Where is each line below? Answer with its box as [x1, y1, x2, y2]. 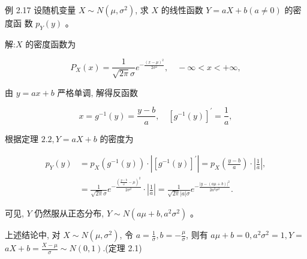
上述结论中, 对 [5, 228, 61, 241]
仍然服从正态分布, [34, 207, 104, 219]
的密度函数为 [25, 37, 76, 50]
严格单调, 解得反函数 [57, 86, 138, 98]
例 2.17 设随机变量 [5, 4, 76, 16]
